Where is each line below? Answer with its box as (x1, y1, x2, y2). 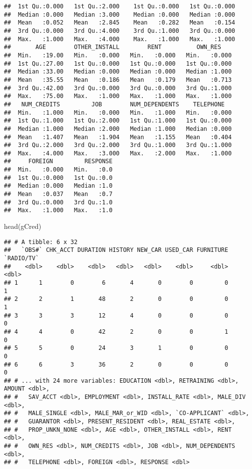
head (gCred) (4, 221, 42, 231)
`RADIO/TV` (4, 254, 39, 262)
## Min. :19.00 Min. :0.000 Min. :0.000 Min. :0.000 (4, 51, 232, 59)
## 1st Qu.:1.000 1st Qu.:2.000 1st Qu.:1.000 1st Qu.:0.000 (4, 117, 232, 124)
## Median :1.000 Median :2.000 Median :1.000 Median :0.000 (4, 125, 232, 132)
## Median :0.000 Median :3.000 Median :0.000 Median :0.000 (4, 11, 235, 18)
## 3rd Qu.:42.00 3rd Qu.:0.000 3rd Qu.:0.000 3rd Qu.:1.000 (4, 84, 232, 92)
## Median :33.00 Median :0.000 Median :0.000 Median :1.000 (4, 68, 232, 75)
